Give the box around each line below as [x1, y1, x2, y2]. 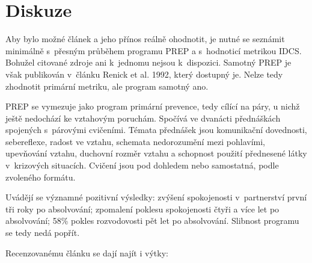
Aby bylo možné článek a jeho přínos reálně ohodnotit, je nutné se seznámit [5, 32, 285, 45]
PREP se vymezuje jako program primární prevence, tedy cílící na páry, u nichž [5, 100, 300, 113]
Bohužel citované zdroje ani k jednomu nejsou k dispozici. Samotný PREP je [5, 56, 292, 69]
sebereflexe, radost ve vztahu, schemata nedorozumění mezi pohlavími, [5, 135, 265, 147]
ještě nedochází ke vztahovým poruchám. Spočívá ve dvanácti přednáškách [5, 111, 281, 124]
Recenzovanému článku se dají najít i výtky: [5, 246, 168, 259]
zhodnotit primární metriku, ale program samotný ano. [5, 79, 209, 92]
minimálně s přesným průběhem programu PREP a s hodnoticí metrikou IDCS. [5, 44, 302, 57]
